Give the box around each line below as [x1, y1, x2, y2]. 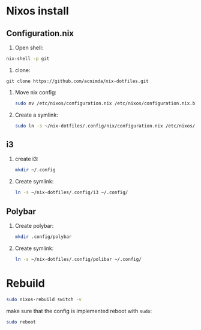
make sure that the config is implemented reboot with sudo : [6, 307, 152, 314]
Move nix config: [14, 88, 57, 96]
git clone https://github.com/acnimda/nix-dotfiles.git [6, 78, 149, 84]
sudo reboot [6, 319, 36, 325]
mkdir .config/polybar [14, 234, 72, 240]
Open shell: [14, 44, 44, 51]
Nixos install [6, 4, 69, 18]
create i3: [14, 155, 39, 163]
